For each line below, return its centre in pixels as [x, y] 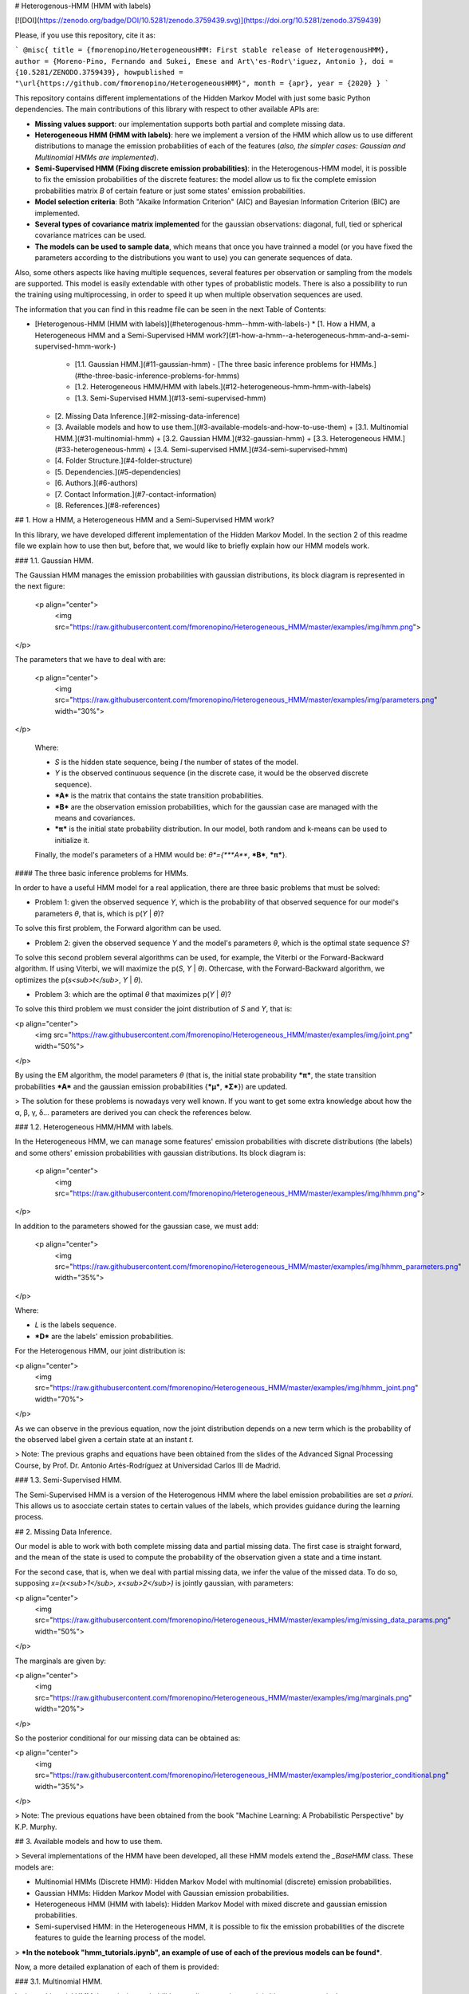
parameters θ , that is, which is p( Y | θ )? [99, 913]
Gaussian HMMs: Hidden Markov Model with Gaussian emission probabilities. [162, 1893]
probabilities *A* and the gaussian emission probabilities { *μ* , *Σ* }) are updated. [151, 1086]
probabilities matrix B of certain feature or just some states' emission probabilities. [170, 191]
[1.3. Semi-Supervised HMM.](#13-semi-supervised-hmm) [170, 398]
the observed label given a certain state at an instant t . [104, 1439]
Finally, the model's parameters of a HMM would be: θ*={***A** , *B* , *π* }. [161, 855]
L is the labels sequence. [76, 1325]
